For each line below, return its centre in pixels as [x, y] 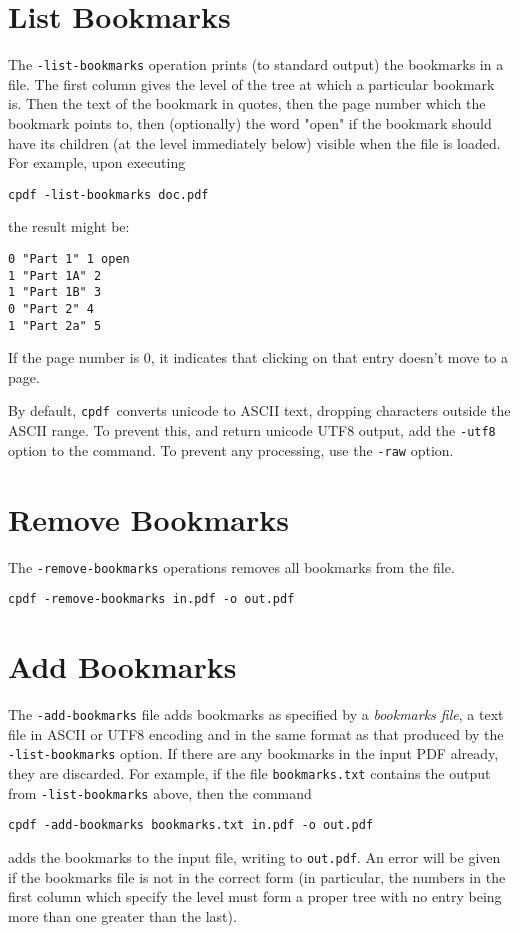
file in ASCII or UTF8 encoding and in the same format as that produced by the [256, 733]
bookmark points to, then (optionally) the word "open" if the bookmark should [250, 122]
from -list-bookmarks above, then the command [160, 792]
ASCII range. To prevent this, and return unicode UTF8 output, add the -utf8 [252, 430]
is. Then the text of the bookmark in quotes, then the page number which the [247, 103]
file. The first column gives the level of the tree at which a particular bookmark [251, 83]
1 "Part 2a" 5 [55, 325]
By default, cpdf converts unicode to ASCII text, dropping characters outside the [259, 410]
